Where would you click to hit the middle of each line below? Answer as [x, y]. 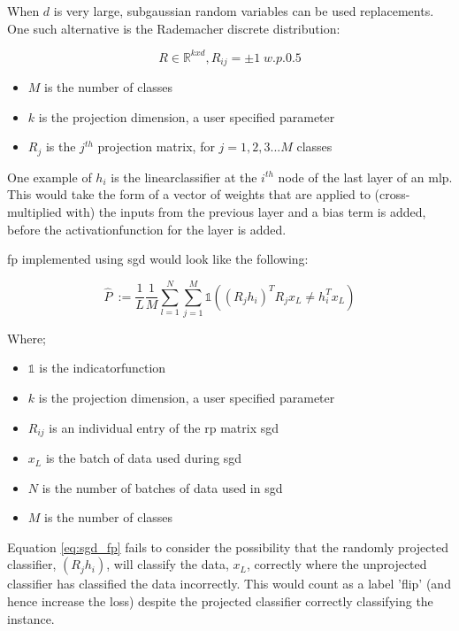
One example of [50, 177]
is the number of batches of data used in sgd [162, 487]
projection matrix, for [156, 146]
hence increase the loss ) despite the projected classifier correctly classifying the [220, 601]
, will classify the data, [168, 564]
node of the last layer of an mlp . [365, 177]
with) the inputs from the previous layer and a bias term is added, [246, 211]
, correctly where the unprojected [337, 564]
